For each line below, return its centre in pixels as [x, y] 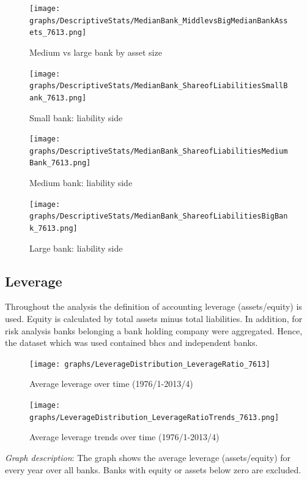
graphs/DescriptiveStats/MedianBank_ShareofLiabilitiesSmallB [159, 86]
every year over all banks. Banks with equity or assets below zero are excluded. [153, 469]
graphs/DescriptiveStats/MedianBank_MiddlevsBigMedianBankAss [159, 21]
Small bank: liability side [76, 117]
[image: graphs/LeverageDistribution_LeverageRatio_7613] [150, 364]
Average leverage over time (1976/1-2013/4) [111, 384]
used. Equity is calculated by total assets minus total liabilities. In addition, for [154, 319]
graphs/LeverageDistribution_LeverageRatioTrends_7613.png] [154, 417]
